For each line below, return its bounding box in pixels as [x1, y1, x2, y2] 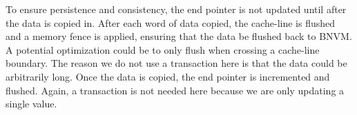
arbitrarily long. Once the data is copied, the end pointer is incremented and [6, 69, 330, 83]
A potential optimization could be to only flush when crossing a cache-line [6, 42, 320, 56]
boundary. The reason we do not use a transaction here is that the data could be [6, 56, 347, 70]
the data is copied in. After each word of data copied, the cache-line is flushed [6, 15, 336, 30]
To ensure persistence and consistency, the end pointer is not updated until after [6, 2, 347, 16]
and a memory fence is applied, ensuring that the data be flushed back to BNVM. [6, 29, 352, 43]
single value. [6, 96, 57, 111]
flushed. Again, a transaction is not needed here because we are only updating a [6, 83, 345, 97]
